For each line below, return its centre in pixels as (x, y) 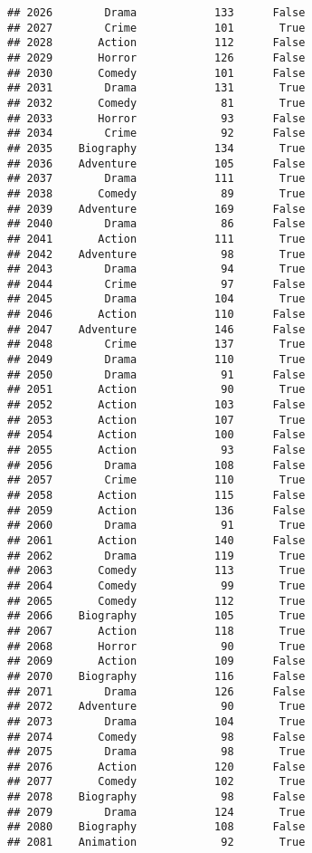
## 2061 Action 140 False (156, 540)
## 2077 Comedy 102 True (156, 782)
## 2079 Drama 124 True (156, 812)
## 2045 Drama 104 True (156, 299)
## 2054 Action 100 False (156, 435)
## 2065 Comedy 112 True (156, 601)
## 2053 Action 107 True (156, 420)
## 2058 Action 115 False (156, 495)
